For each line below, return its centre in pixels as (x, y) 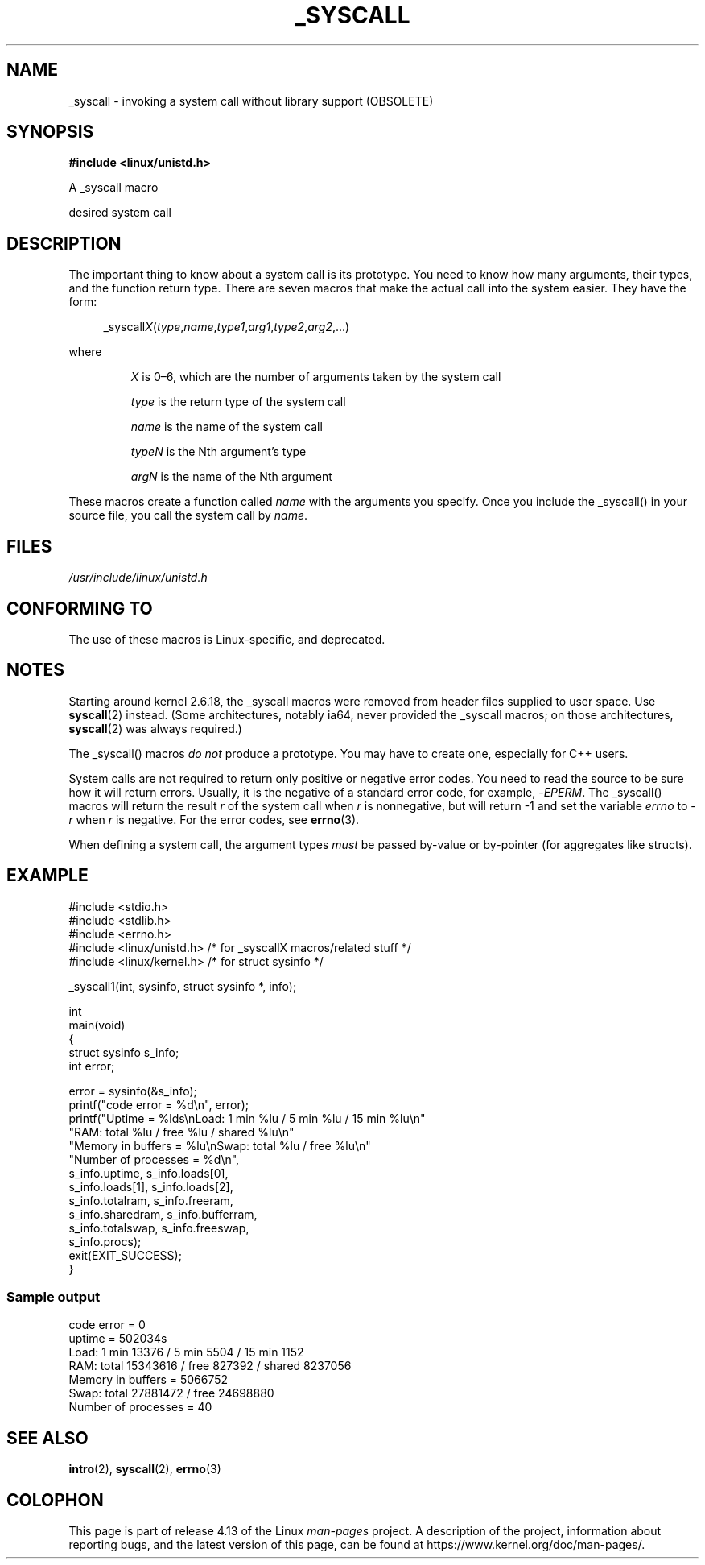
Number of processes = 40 (140, 1407)
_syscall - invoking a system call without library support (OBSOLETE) (251, 101)
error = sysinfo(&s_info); (133, 1091)
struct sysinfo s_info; (124, 1052)
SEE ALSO (47, 1438)
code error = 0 (107, 1325)
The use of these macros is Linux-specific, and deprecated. (227, 639)
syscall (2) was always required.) (155, 728)
